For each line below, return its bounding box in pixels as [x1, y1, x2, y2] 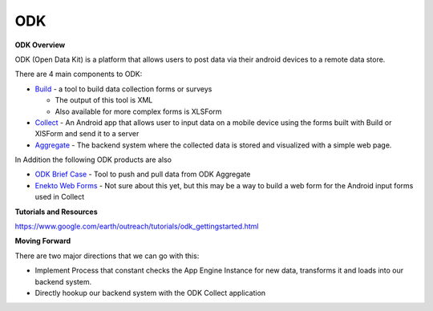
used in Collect [34, 192, 85, 202]
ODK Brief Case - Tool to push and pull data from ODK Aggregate [34, 169, 251, 180]
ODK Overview [14, 40, 66, 50]
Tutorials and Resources [14, 207, 98, 216]
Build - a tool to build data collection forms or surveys [34, 84, 212, 94]
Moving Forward [14, 236, 71, 246]
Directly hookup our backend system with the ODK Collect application [34, 288, 266, 297]
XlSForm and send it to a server [34, 129, 140, 139]
